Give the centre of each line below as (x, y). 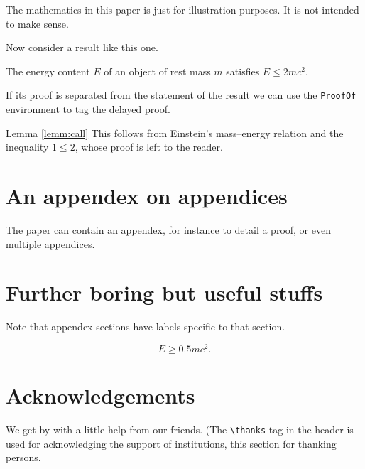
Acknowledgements (100, 395)
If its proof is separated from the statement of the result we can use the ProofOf (181, 95)
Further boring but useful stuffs (164, 292)
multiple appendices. (50, 243)
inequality (27, 147)
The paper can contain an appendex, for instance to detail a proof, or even (168, 229)
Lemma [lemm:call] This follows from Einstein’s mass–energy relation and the (175, 133)
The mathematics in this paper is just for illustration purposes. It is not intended (182, 9)
